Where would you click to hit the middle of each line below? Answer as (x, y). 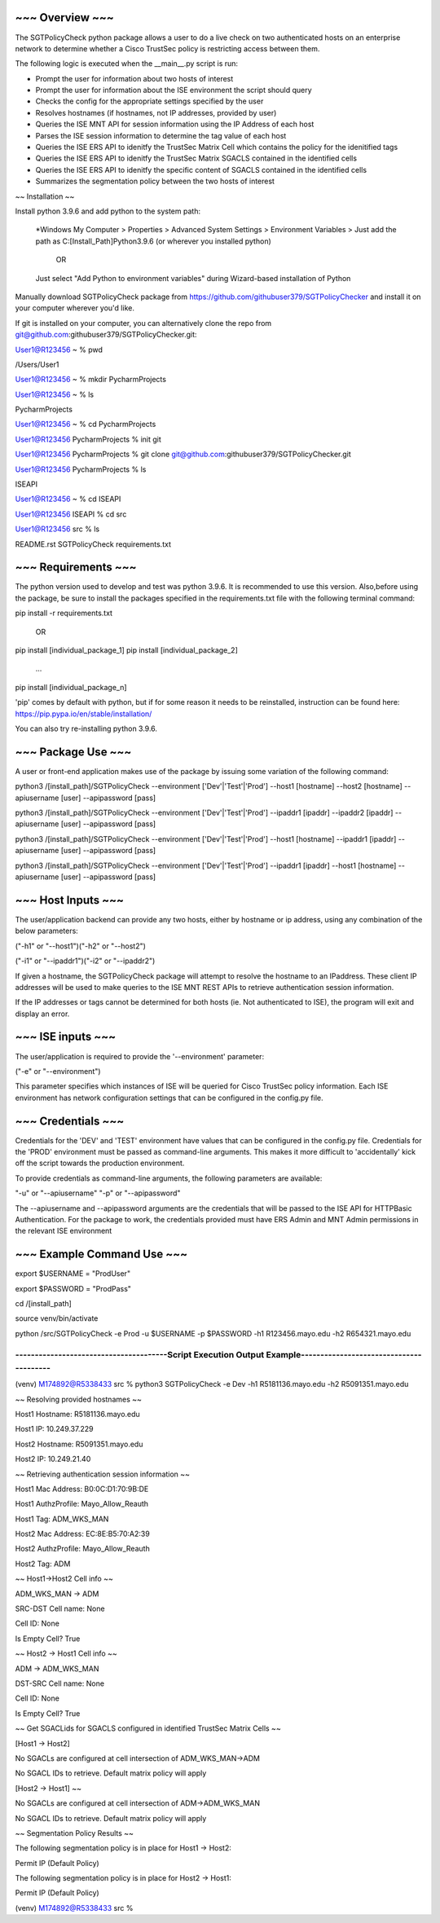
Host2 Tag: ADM (43, 1564)
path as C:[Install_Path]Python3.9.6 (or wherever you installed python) (154, 241)
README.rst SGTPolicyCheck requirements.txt (93, 544)
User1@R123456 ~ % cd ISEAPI (68, 499)
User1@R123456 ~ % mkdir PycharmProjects (91, 380)
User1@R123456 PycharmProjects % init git (88, 439)
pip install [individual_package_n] (71, 687)
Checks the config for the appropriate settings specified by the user (150, 101)
